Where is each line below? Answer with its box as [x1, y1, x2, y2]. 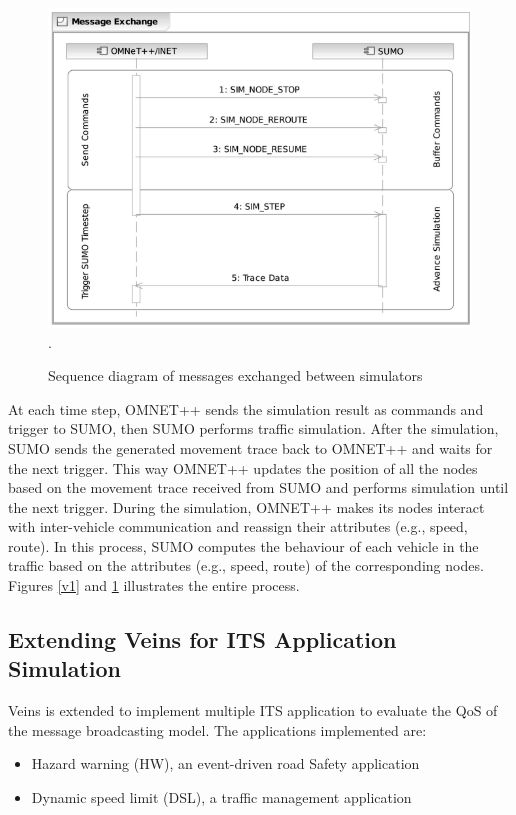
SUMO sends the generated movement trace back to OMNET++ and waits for [8, 437, 493, 458]
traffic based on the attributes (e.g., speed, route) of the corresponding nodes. [8, 555, 484, 576]
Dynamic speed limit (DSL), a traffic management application [31, 787, 412, 808]
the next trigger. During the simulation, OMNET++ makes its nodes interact [8, 496, 485, 517]
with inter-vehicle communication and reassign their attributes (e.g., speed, [8, 516, 468, 537]
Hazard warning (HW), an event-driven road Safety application [31, 753, 420, 774]
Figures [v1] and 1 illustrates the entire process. [8, 575, 300, 596]
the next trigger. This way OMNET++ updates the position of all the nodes [8, 457, 478, 478]
